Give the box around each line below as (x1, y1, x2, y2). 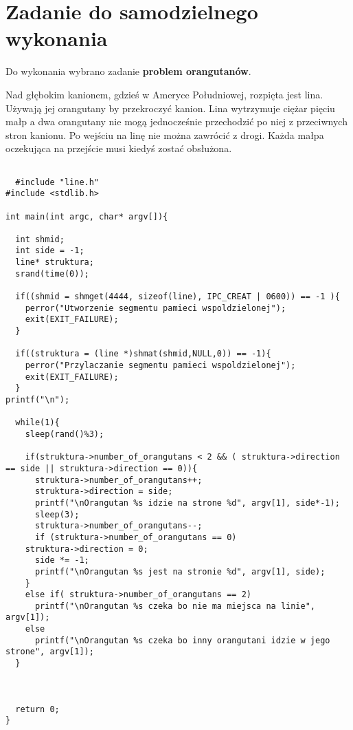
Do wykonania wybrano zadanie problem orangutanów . (5, 64, 251, 78)
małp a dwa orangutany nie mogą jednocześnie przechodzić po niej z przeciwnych (5, 114, 348, 129)
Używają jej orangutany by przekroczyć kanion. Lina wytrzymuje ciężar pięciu (5, 100, 335, 115)
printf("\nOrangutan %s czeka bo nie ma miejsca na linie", (34, 601, 316, 611)
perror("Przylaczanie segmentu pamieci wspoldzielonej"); (25, 361, 296, 371)
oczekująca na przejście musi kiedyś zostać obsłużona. (5, 141, 232, 155)
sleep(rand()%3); (25, 429, 104, 439)
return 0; (15, 704, 60, 714)
